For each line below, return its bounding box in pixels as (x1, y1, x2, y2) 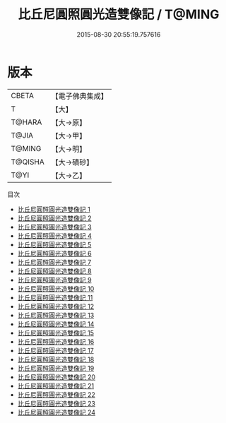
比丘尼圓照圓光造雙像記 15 (17, 328, 94, 337)
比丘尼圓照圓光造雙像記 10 (17, 284, 95, 293)
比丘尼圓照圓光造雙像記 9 (17, 275, 92, 284)
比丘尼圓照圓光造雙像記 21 (17, 381, 94, 390)
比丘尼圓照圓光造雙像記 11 (17, 293, 93, 302)
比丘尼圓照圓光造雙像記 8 (17, 266, 92, 275)
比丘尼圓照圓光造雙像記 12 (17, 302, 94, 311)
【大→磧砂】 (51, 157, 94, 167)
